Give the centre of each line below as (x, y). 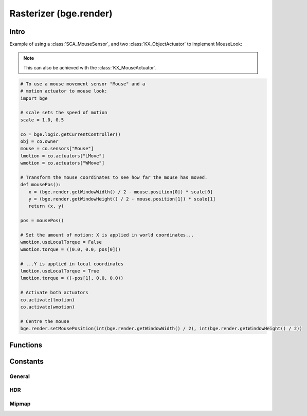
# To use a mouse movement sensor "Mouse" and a (83, 84)
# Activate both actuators (54, 293)
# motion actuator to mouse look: (64, 91)
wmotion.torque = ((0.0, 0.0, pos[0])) (70, 249)
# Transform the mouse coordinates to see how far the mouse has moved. (114, 177)
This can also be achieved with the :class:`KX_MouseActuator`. (90, 67)
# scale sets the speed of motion (64, 113)
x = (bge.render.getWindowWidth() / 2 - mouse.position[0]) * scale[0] (121, 192)
